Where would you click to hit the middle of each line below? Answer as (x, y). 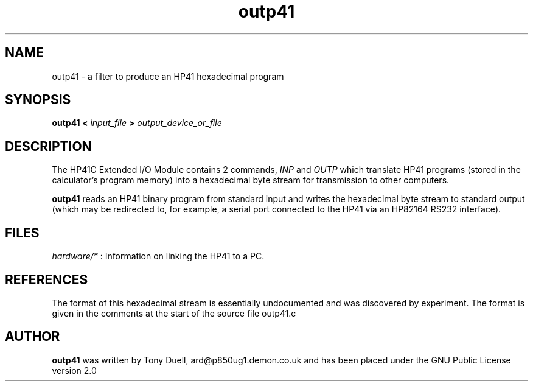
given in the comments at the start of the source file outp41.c (174, 313)
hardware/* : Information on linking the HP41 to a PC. (158, 256)
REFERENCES (47, 279)
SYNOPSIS (38, 100)
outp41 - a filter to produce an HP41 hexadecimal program (168, 76)
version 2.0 (74, 370)
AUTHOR (33, 337)
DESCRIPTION (48, 146)
